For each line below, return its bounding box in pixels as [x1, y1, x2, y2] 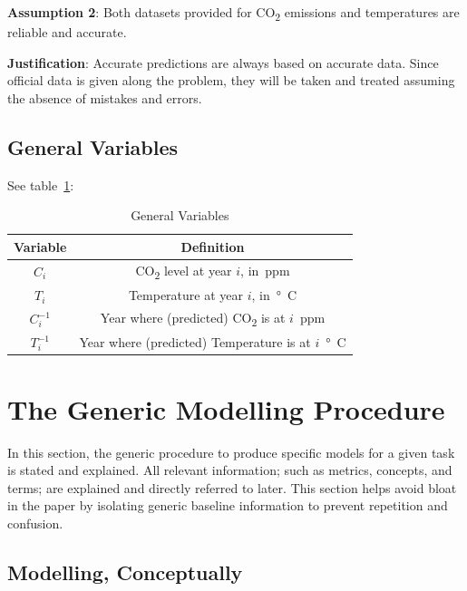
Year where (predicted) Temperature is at [79, 333, 311, 352]
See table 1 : [7, 175, 74, 194]
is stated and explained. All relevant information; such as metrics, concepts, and [7, 460, 452, 480]
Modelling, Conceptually [7, 557, 243, 586]
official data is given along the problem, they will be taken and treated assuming [7, 71, 455, 90]
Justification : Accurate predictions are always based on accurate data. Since [7, 53, 439, 72]
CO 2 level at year [135, 260, 232, 282]
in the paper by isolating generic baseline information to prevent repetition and [7, 496, 448, 515]
